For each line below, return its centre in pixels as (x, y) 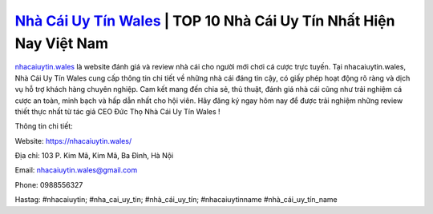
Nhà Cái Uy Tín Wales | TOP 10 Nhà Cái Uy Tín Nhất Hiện (205, 21)
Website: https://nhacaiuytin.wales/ (73, 141)
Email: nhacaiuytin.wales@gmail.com (76, 170)
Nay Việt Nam (61, 43)
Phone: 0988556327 (49, 184)
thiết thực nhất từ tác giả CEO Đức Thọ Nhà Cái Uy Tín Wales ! (117, 111)
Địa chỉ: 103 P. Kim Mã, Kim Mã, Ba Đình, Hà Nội (94, 156)
